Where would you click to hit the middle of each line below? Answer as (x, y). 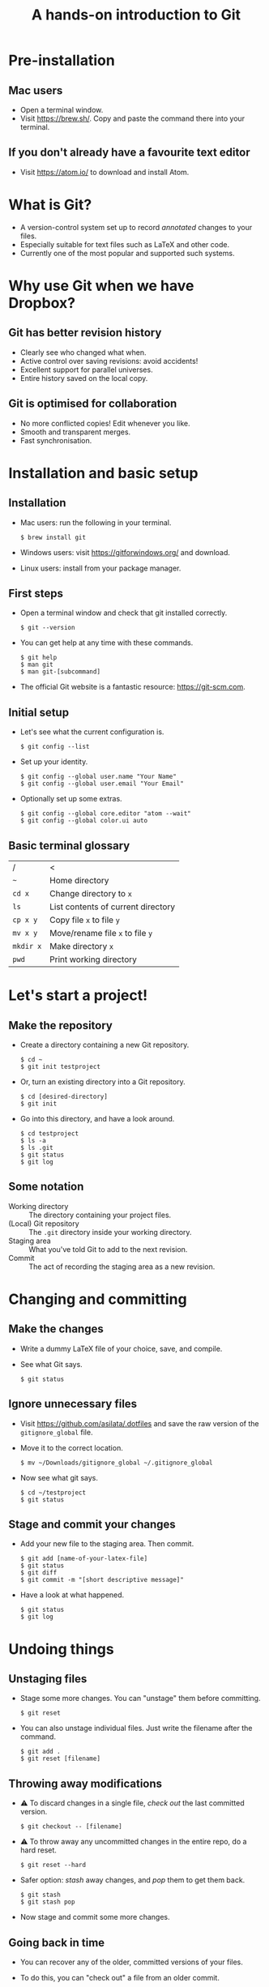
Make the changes (56, 1329)
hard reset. (38, 1850)
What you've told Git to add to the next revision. (108, 1249)
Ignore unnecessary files (73, 1404)
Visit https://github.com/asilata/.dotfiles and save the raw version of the (139, 1423)
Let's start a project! (78, 996)
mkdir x (27, 946)
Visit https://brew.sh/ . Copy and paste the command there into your (132, 118)
